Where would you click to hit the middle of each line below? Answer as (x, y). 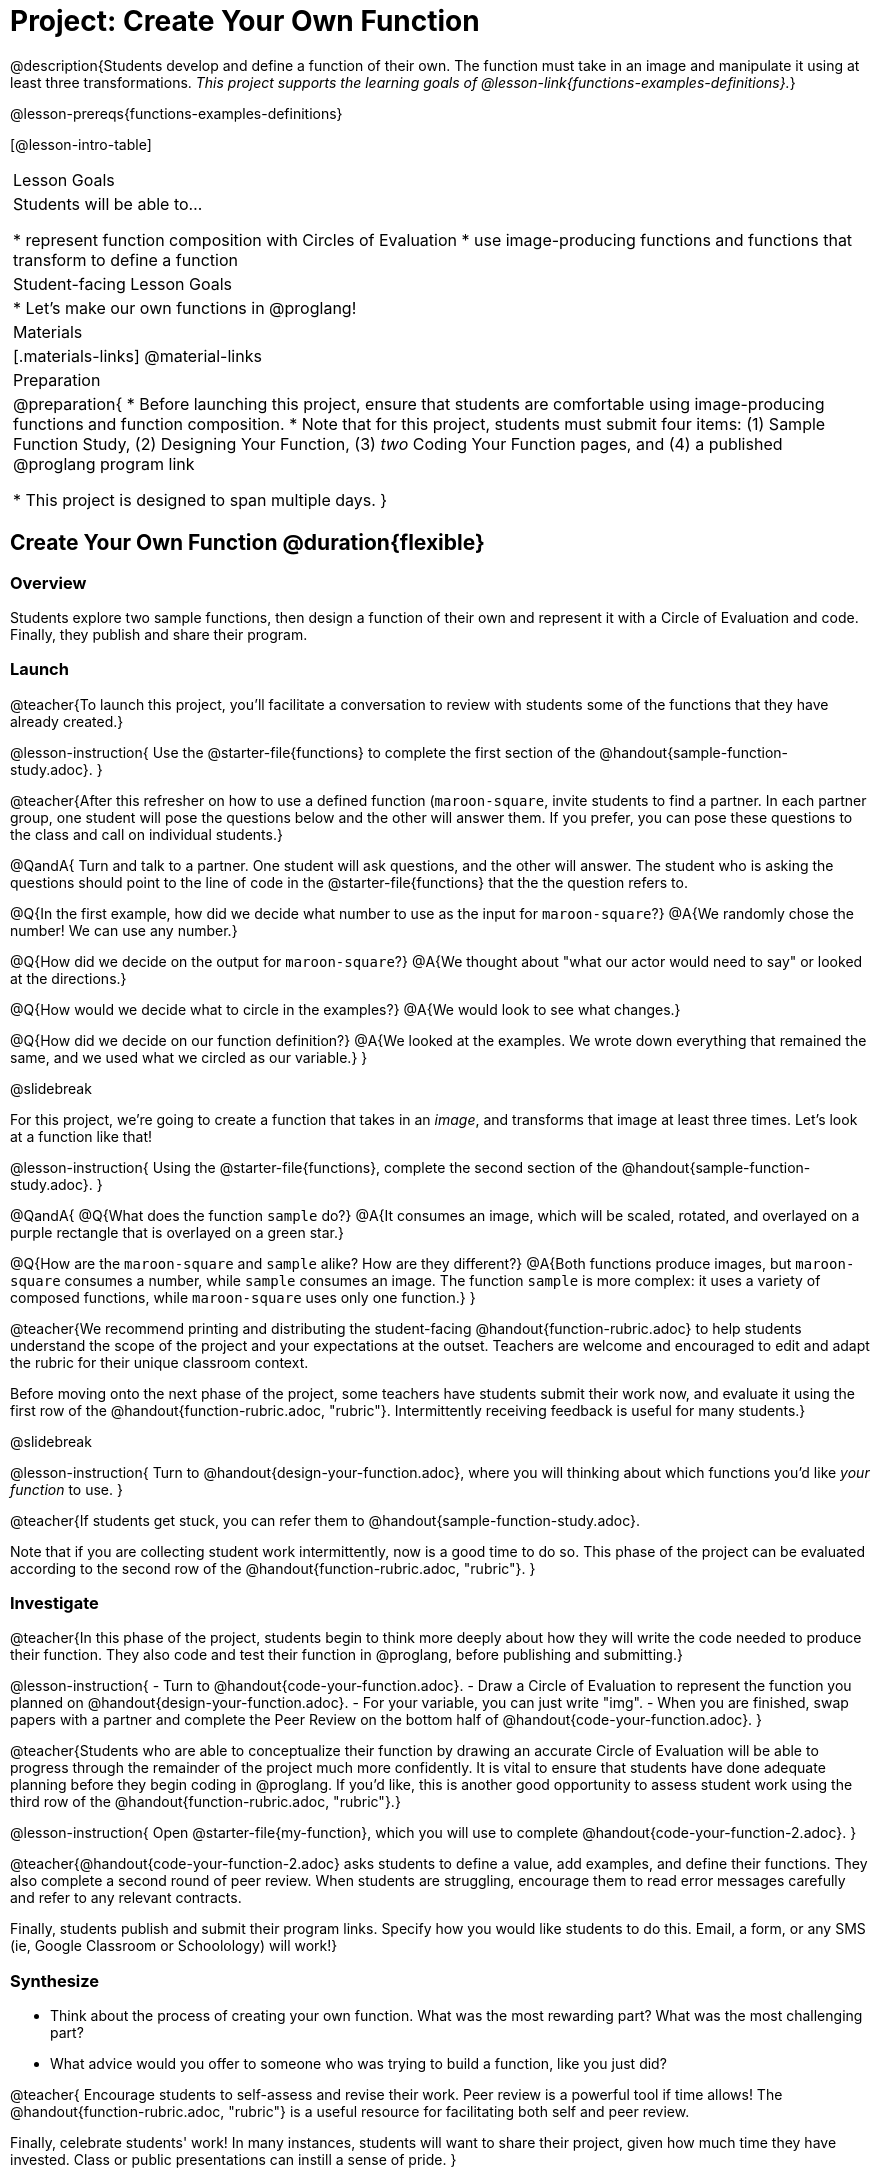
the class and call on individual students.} (146, 834)
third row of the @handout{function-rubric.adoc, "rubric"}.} (205, 1802)
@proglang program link (104, 463)
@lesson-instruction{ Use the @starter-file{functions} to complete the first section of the (303, 752)
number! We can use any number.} (124, 930)
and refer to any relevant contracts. (126, 1898)
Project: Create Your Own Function (245, 21)
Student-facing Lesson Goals (123, 283)
